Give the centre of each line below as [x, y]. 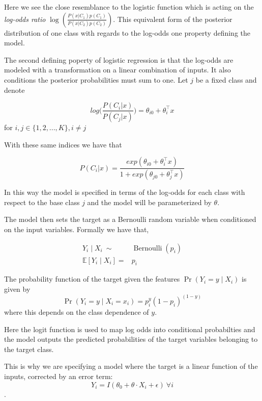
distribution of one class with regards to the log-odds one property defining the [127, 32]
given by [17, 289]
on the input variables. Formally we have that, [77, 229]
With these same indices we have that [63, 144]
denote [14, 90]
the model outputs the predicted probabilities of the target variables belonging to [131, 339]
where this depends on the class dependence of [77, 311]
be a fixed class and [226, 79]
